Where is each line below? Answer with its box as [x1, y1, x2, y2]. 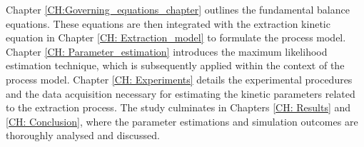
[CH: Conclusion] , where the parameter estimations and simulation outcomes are [6, 113, 358, 128]
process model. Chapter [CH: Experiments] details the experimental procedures [6, 71, 353, 86]
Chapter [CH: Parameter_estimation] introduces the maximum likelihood [6, 44, 328, 59]
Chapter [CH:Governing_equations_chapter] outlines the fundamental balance [6, 2, 350, 16]
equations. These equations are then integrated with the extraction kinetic [6, 16, 330, 31]
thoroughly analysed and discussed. [6, 128, 160, 143]
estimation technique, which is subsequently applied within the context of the [6, 58, 345, 73]
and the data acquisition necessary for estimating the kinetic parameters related [6, 86, 355, 101]
